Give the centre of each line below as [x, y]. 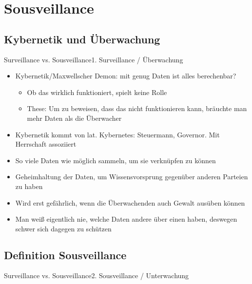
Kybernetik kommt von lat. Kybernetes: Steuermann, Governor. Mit [117, 134]
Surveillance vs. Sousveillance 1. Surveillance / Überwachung [94, 59]
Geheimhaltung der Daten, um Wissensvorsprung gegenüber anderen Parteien [132, 177]
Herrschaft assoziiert [46, 144]
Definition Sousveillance [65, 255]
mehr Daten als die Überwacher [74, 118]
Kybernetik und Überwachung [82, 39]
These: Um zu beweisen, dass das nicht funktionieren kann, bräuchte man [137, 108]
